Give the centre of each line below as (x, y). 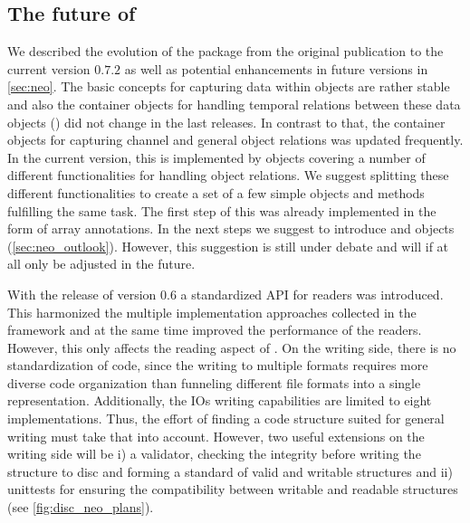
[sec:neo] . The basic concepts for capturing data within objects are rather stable (229, 86)
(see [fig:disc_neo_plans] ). (81, 507)
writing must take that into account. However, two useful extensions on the (216, 436)
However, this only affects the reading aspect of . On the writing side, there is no (232, 347)
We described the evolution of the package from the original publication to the (225, 51)
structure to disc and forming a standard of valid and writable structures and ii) (230, 471)
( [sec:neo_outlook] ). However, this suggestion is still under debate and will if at (228, 246)
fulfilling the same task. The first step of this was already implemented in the (222, 210)
